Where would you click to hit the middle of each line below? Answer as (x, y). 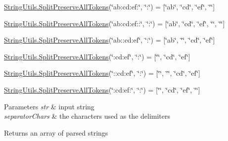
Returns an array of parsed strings (56, 132)
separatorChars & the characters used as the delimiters (87, 116)
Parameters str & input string (49, 106)
